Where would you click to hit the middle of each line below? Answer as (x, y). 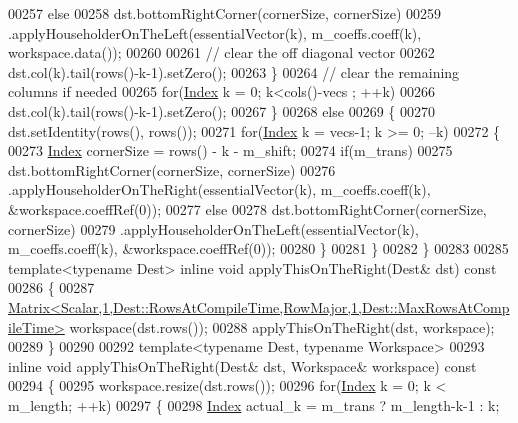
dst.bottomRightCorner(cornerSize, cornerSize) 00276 (172, 169)
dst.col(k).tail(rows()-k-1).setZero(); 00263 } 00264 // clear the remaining (234, 71)
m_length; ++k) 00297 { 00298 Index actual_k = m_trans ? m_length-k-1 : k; (254, 404)
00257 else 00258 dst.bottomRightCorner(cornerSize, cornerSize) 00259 (225, 13)
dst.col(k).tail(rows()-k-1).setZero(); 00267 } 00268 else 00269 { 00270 (221, 110)
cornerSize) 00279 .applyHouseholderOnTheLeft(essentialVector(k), (213, 228)
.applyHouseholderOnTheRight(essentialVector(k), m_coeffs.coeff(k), (219, 189)
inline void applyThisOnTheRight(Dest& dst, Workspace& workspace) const (242, 365)
